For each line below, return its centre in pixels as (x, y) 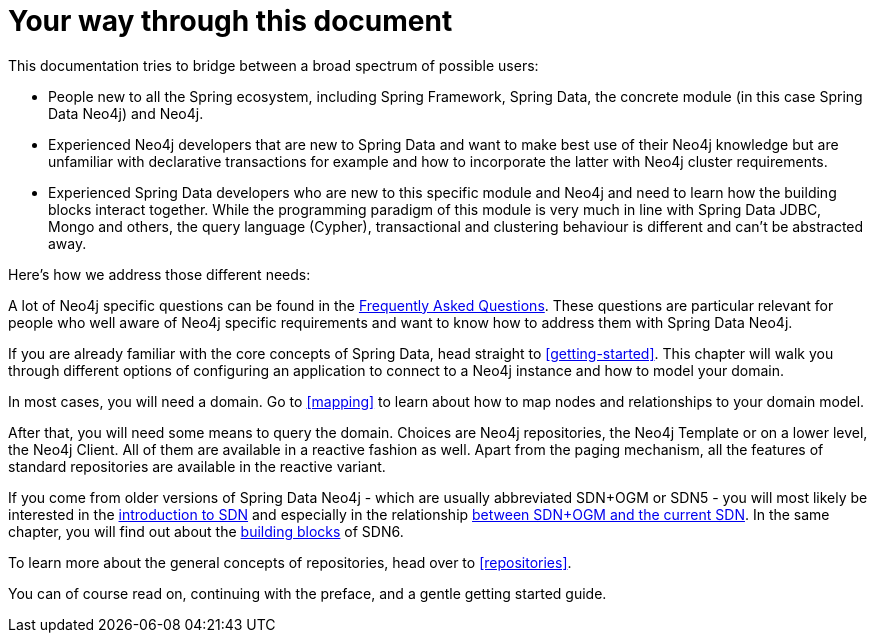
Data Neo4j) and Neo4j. (126, 113)
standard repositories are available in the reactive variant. (197, 466)
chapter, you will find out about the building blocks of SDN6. (206, 531)
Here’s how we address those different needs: (159, 274)
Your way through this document (230, 21)
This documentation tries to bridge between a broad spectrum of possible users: (273, 65)
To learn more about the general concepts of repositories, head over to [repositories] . (290, 562)
